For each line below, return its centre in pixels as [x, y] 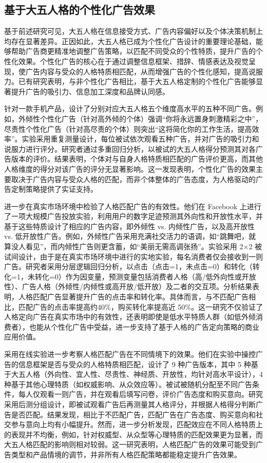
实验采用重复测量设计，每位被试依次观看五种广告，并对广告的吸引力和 [140, 139]
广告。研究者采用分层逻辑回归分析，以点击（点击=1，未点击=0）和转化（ [128, 266]
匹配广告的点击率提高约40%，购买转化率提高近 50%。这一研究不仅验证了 [140, 306]
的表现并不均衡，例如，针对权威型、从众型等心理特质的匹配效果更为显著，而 [133, 434]
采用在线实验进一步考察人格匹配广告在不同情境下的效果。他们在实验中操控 [130, 354]
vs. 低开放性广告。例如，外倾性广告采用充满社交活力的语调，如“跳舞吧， [127, 236]
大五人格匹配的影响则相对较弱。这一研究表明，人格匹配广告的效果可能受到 [130, 444]
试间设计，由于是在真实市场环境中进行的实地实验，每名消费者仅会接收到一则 [133, 256]
